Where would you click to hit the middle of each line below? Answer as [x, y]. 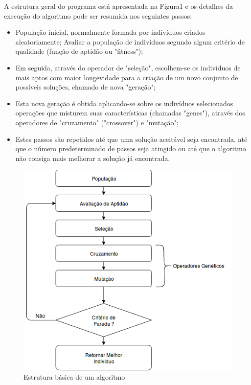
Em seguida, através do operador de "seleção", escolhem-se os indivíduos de [128, 67]
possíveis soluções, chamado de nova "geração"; [85, 87]
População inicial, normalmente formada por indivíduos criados [110, 32]
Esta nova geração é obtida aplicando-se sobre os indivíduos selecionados [124, 103]
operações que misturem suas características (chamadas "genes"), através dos [130, 113]
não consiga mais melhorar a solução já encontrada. [93, 158]
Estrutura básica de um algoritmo [74, 377]
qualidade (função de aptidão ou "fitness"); [79, 51]
